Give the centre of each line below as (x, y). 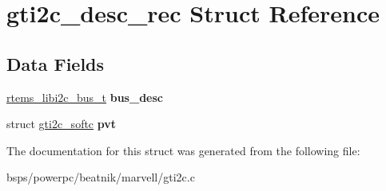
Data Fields (56, 63)
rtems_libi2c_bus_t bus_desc (85, 97)
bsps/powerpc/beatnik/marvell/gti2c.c (101, 177)
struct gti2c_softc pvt (62, 124)
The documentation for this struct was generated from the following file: (183, 150)
